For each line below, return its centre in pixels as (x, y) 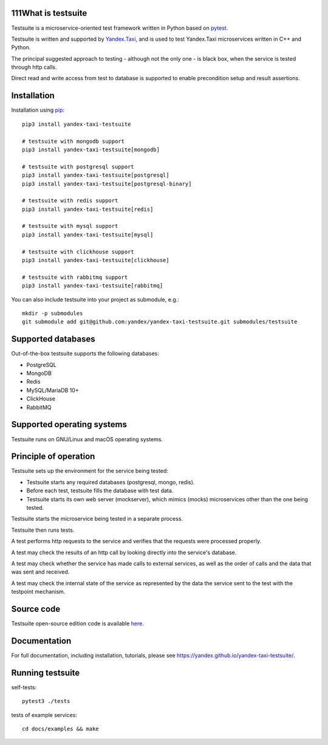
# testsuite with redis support (70, 201)
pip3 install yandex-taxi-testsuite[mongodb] (91, 149)
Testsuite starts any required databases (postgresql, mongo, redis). (111, 482)
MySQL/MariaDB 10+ (53, 390)
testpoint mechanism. (38, 592)
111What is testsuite (49, 13)
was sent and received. (40, 572)
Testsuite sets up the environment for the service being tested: (90, 471)
